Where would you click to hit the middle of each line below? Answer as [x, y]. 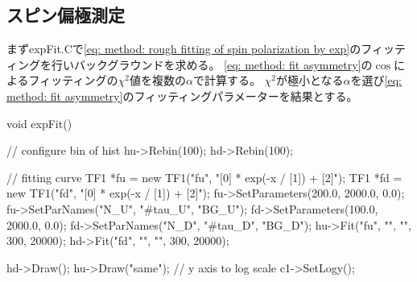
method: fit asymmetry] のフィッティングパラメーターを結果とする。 [182, 95]
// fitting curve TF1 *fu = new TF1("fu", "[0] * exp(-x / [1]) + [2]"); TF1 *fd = [204, 177]
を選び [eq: [376, 80]
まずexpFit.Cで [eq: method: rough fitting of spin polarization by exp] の [184, 49]
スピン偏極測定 [66, 15]
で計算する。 [227, 80]
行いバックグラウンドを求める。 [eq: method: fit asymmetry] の [212, 64]
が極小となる [310, 80]
